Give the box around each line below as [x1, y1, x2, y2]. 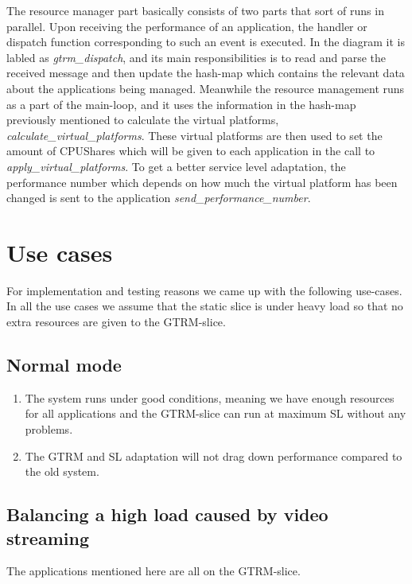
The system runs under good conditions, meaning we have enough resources [25, 389, 395, 406]
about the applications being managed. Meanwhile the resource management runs [6, 80, 405, 96]
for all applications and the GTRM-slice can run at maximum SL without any [25, 405, 406, 422]
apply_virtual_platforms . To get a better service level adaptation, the [6, 158, 346, 174]
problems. [25, 421, 73, 438]
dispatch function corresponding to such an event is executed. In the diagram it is [6, 33, 406, 50]
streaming [6, 525, 89, 550]
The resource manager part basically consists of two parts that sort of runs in [6, 2, 384, 18]
